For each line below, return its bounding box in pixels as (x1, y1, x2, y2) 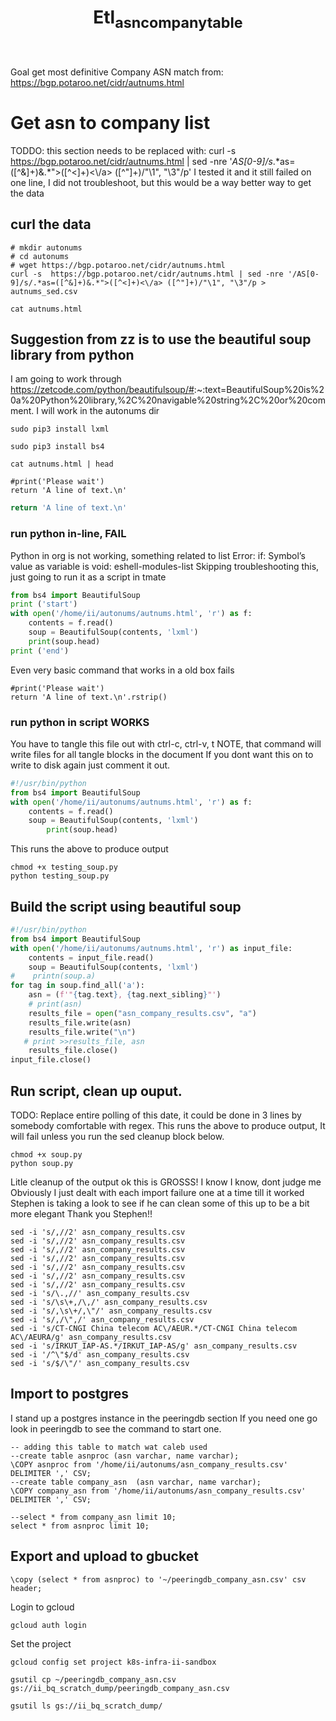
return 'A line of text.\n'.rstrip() (10, 692, 168, 702)
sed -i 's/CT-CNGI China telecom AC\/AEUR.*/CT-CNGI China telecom (10, 1323, 298, 1333)
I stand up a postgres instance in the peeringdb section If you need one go (10, 1412, 318, 1424)
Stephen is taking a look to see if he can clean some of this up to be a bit (10, 1197, 310, 1209)
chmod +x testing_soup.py (10, 862, 118, 873)
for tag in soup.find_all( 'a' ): (10, 981, 145, 991)
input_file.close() (10, 1055, 92, 1065)
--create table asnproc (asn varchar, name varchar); (10, 1451, 240, 1461)
